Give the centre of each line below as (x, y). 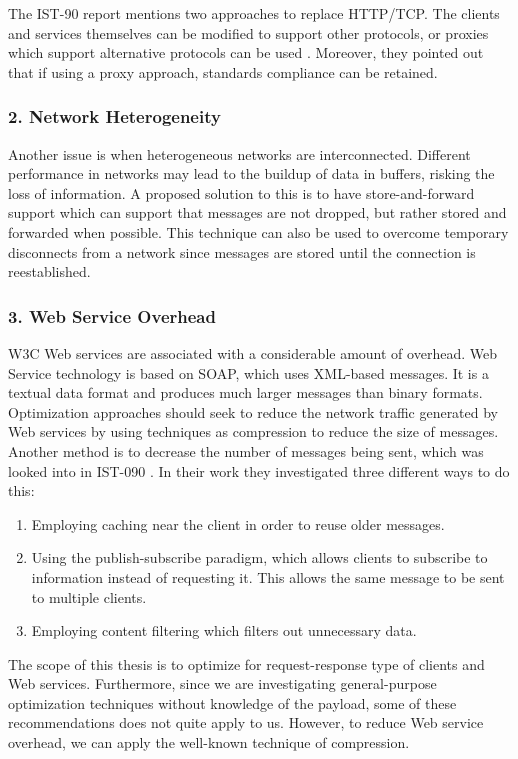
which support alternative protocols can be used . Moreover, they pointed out (246, 52)
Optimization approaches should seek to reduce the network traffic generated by (253, 411)
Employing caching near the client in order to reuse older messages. (238, 523)
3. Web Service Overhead (112, 315)
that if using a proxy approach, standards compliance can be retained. (223, 71)
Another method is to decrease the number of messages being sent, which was (246, 450)
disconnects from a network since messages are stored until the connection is (242, 251)
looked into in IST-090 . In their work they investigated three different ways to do (259, 470)
